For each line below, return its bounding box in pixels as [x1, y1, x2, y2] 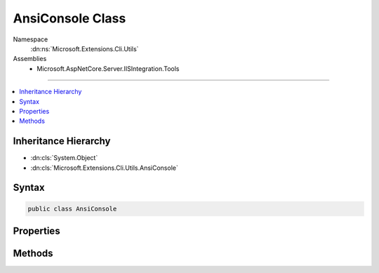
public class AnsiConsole [27, 204, 117, 213]
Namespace [13, 35, 48, 44]
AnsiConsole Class [13, 11, 126, 26]
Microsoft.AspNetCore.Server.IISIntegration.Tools [36, 64, 180, 73]
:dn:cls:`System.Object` [30, 154, 98, 162]
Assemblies [13, 55, 47, 63]
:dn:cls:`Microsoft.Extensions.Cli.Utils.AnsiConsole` [30, 164, 178, 172]
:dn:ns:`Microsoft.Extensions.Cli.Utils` [30, 44, 139, 53]
